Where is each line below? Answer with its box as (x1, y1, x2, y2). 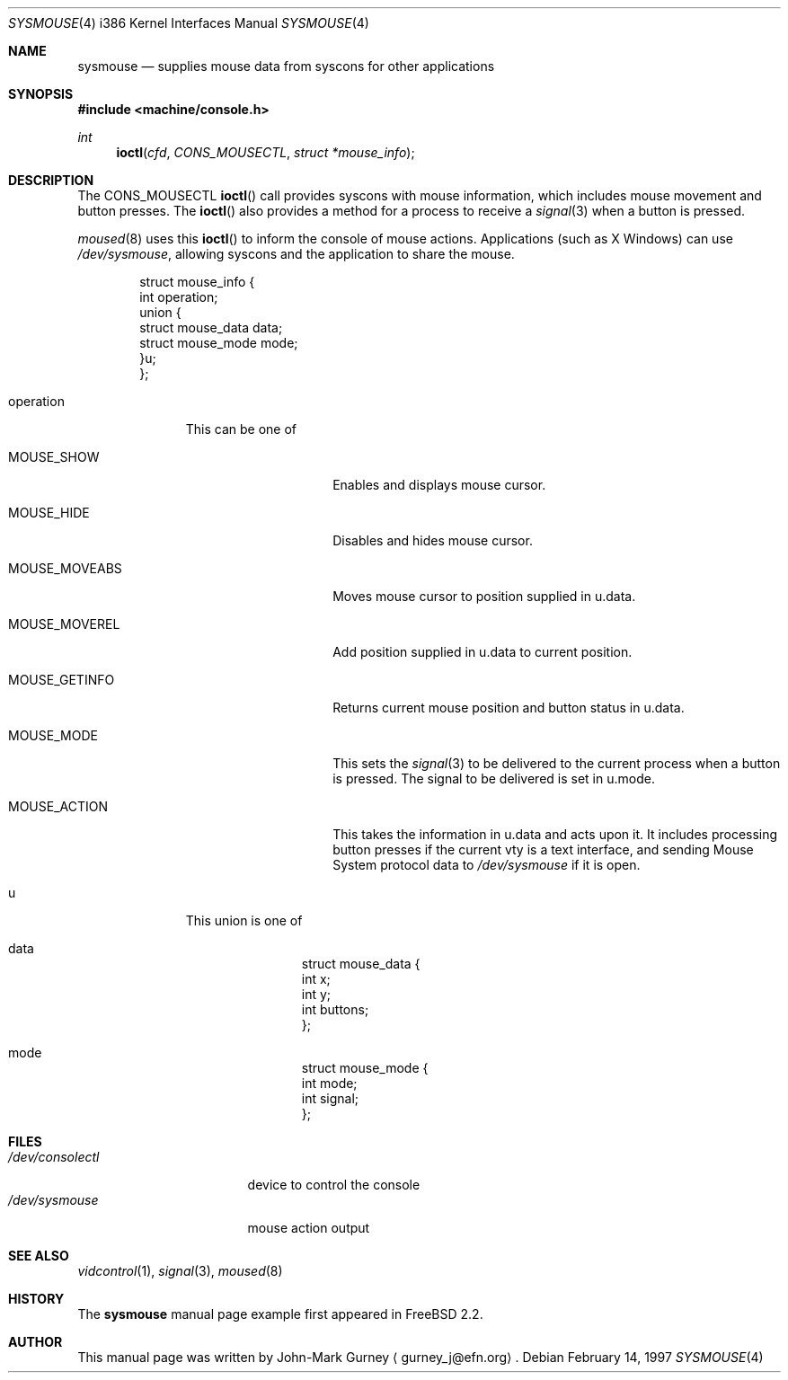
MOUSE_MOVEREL (8, 616, 120, 632)
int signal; (301, 1091, 359, 1106)
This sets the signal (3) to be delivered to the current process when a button (332, 756, 781, 771)
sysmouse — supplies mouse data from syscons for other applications (77, 58, 495, 74)
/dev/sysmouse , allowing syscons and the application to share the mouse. (77, 246, 515, 261)
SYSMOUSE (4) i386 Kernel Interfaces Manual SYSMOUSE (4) (8, 15, 369, 31)
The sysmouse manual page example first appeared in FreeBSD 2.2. (77, 1306, 483, 1322)
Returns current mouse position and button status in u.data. (332, 700, 685, 715)
